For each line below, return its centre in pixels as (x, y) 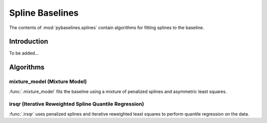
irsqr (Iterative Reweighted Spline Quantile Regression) (77, 104)
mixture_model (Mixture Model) (48, 82)
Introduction (29, 42)
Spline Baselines (44, 13)
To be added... (24, 53)
